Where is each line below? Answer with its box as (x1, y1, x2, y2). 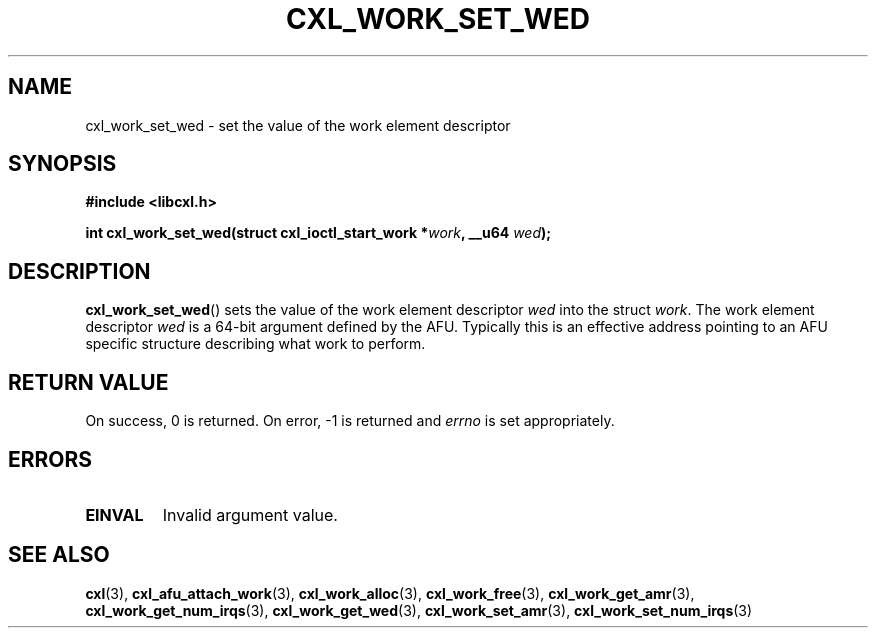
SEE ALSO (8, 542, 110, 568)
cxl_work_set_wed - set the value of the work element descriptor (85, 116, 511, 134)
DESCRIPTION (8, 258, 151, 284)
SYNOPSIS (8, 151, 117, 177)
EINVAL (85, 504, 144, 525)
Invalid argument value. (162, 504, 338, 525)
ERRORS (8, 446, 93, 472)
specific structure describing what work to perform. (85, 335, 426, 353)
